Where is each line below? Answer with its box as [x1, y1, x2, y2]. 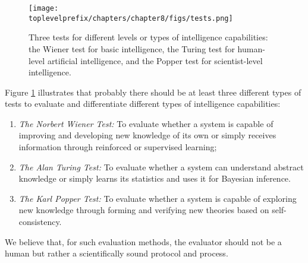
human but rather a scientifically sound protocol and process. [5, 247, 228, 259]
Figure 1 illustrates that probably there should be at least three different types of [5, 85, 301, 98]
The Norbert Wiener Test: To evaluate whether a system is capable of [18, 117, 274, 129]
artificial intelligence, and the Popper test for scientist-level [47, 54, 263, 66]
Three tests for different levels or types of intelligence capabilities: [29, 31, 268, 43]
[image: [29, 4, 59, 12]
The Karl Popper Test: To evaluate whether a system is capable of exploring [18, 192, 297, 204]
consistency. [18, 216, 62, 228]
